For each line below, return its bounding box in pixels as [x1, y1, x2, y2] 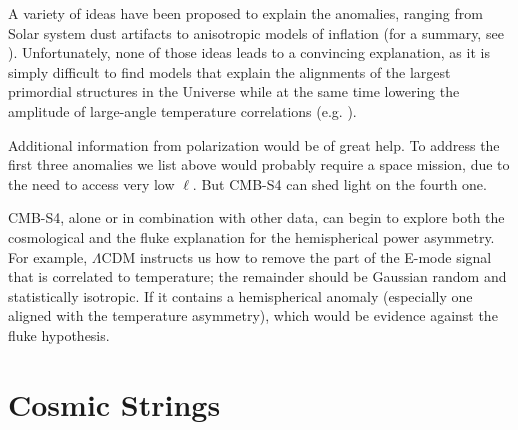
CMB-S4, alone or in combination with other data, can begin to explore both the [8, 207, 505, 228]
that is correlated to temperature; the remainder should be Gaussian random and [8, 266, 507, 287]
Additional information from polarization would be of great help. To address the [8, 134, 500, 155]
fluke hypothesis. [8, 324, 110, 345]
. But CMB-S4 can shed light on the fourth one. [192, 173, 487, 194]
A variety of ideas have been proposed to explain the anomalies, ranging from [8, 3, 483, 23]
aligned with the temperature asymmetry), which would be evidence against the [8, 305, 498, 326]
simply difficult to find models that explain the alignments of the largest [8, 61, 451, 82]
